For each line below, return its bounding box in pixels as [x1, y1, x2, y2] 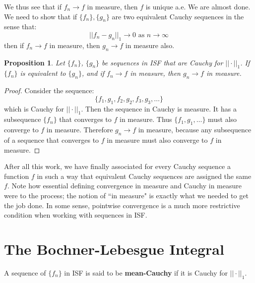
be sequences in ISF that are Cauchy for [102, 57, 223, 67]
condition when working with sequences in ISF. [4, 210, 147, 220]
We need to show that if [4, 11, 77, 21]
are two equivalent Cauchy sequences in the [112, 11, 244, 21]
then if [4, 40, 24, 50]
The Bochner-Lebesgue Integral [4, 238, 224, 259]
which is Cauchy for [4, 103, 64, 113]
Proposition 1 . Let [4, 57, 65, 67]
